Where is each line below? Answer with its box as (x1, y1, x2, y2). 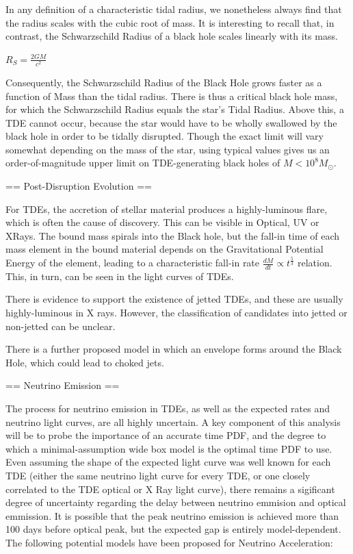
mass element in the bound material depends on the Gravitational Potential (5, 242, 324, 256)
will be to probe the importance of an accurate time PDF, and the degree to (5, 428, 326, 442)
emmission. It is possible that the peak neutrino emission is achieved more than (5, 508, 339, 522)
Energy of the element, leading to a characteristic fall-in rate (5, 255, 260, 270)
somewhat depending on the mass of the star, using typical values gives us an (5, 142, 330, 156)
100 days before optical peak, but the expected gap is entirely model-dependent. (5, 522, 341, 536)
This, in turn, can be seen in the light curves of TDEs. (5, 268, 234, 283)
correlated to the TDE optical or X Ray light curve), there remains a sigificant (5, 481, 335, 496)
